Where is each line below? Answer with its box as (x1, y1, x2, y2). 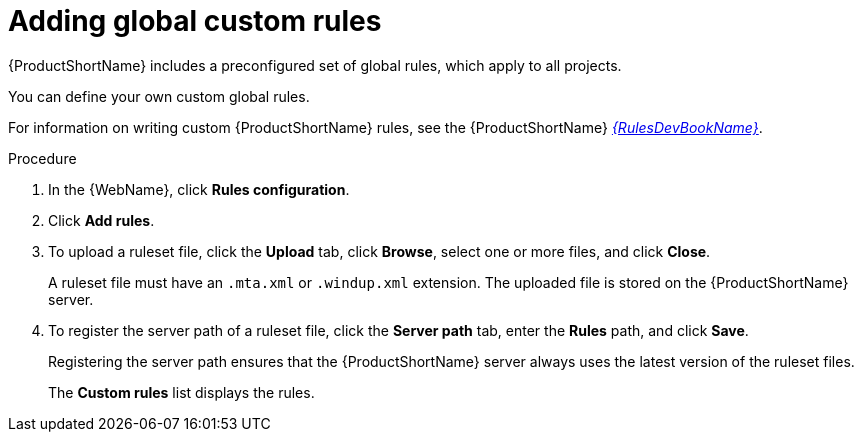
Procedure (8, 149, 77, 167)
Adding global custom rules (8, 4, 382, 38)
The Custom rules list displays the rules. (48, 383, 315, 401)
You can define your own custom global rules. (8, 87, 310, 105)
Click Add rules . (48, 211, 155, 229)
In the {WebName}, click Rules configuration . (48, 180, 350, 198)
